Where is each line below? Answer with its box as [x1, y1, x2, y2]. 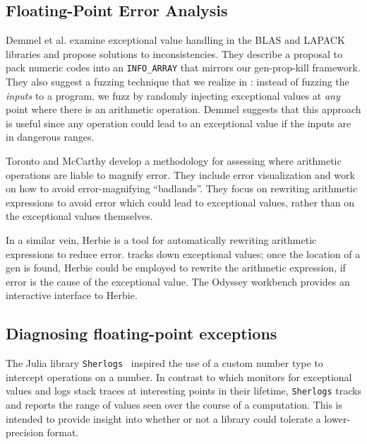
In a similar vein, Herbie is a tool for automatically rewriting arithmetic [6, 232, 317, 247]
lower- [324, 411, 351, 426]
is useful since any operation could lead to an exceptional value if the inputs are [6, 115, 351, 130]
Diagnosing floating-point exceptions [6, 322, 277, 344]
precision [6, 425, 44, 440]
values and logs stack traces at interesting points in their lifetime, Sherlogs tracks [6, 383, 361, 398]
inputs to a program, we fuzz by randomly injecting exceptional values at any [6, 88, 340, 103]
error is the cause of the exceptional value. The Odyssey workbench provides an [6, 274, 350, 288]
